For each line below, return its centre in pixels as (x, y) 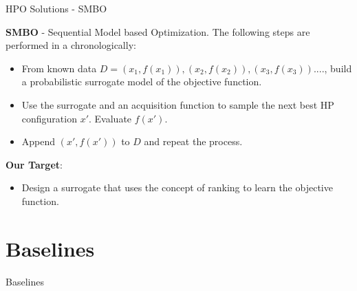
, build (338, 68)
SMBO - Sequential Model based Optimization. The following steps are (158, 31)
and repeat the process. (193, 141)
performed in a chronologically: (71, 45)
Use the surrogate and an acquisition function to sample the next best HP (178, 104)
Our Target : (34, 164)
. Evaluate (110, 118)
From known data (59, 68)
